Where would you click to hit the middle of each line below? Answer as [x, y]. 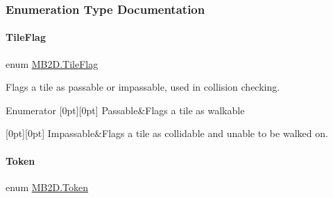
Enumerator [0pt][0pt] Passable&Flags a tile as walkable [125, 110]
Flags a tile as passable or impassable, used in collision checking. [143, 87]
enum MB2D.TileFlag [52, 63]
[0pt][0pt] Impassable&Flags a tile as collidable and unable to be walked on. [167, 133]
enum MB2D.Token [47, 187]
